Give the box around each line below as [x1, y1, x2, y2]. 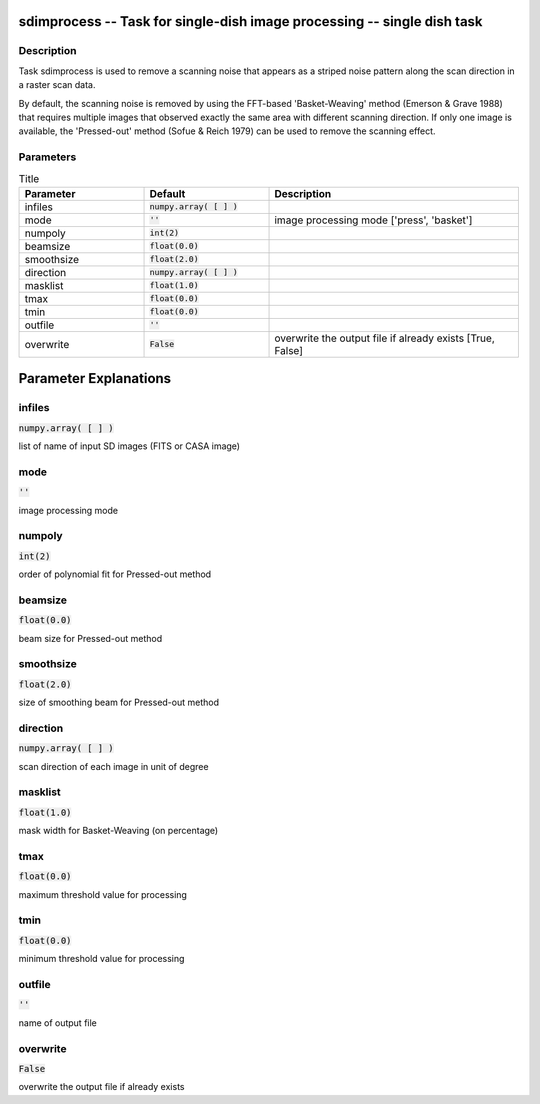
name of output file [18, 1016, 97, 1029]
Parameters [18, 150, 77, 164]
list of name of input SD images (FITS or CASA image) [18, 440, 240, 452]
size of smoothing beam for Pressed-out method [18, 696, 220, 709]
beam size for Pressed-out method [18, 632, 163, 644]
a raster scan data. [18, 79, 96, 91]
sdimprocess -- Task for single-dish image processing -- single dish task [18, 13, 484, 30]
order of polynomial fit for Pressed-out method [18, 568, 212, 580]
